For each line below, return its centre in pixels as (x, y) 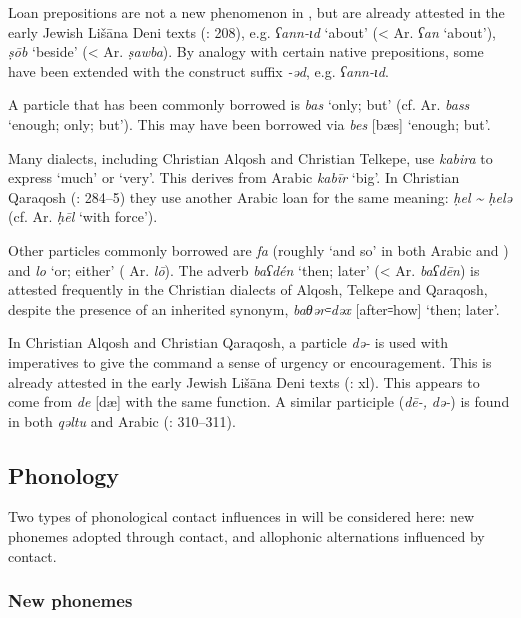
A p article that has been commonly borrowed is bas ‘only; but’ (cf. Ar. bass (239, 104)
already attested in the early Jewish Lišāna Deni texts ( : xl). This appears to (244, 381)
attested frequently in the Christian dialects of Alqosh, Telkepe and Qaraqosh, (248, 289)
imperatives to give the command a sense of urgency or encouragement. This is (250, 361)
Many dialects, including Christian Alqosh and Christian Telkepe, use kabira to (250, 157)
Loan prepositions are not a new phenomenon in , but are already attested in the (256, 12)
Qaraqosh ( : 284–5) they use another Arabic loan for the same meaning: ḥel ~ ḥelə (260, 196)
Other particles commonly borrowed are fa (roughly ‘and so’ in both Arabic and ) (258, 249)
